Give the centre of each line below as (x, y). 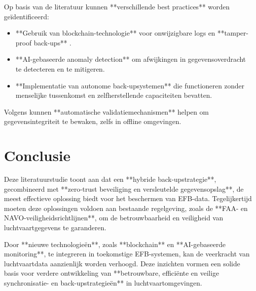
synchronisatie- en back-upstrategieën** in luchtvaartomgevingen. (103, 283)
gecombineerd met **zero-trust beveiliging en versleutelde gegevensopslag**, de (124, 188)
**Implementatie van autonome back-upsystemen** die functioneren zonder (130, 85)
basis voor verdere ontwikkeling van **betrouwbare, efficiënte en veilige (111, 273)
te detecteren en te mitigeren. (60, 68)
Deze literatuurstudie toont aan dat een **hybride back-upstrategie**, (110, 179)
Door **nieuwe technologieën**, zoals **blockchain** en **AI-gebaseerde (115, 244)
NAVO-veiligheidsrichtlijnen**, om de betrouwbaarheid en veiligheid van (114, 218)
